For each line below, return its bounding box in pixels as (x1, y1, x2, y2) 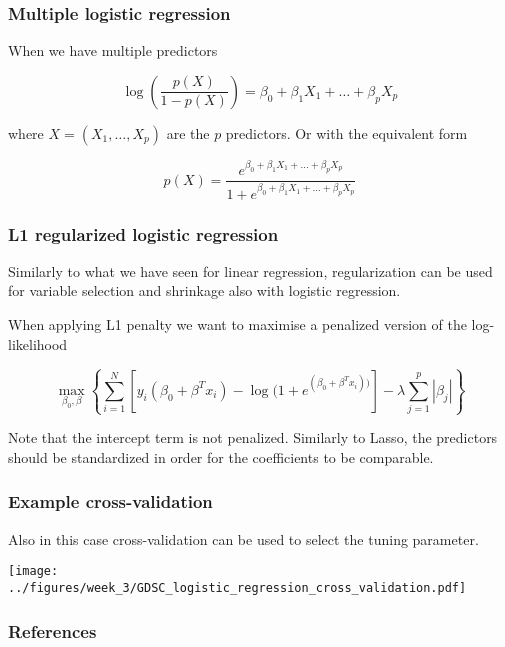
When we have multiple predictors (8, 40, 218, 61)
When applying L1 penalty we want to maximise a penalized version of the (8, 314, 467, 335)
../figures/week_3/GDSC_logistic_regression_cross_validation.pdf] (8, 581, 467, 596)
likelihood (8, 333, 68, 354)
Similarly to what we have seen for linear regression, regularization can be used (8, 260, 493, 281)
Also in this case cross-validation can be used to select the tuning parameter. (8, 528, 479, 549)
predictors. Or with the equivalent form (225, 122, 468, 143)
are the (166, 122, 210, 143)
